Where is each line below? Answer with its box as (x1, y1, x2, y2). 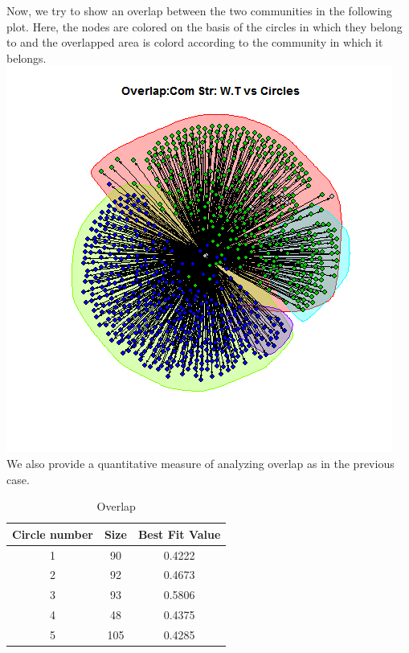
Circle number (12, 525, 93, 542)
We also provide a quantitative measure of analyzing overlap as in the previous (6, 454, 395, 471)
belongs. (6, 49, 47, 66)
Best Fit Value (137, 525, 221, 542)
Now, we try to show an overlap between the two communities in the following (6, 2, 393, 18)
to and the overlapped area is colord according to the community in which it (6, 34, 383, 51)
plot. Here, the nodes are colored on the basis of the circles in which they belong (6, 18, 403, 35)
